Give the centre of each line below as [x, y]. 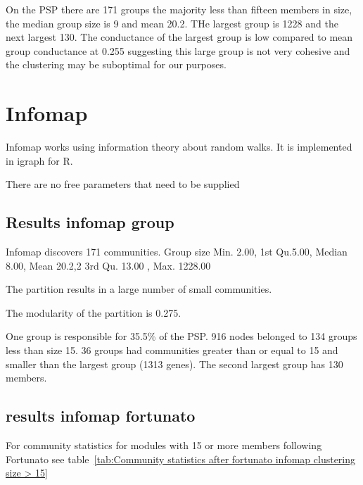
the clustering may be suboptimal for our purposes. [116, 64]
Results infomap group [90, 222]
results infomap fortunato [101, 416]
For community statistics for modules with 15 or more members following [164, 445]
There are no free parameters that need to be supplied [123, 184]
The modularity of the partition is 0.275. [94, 312]
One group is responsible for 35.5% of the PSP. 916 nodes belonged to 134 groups [181, 336]
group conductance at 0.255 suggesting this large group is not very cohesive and [178, 50]
